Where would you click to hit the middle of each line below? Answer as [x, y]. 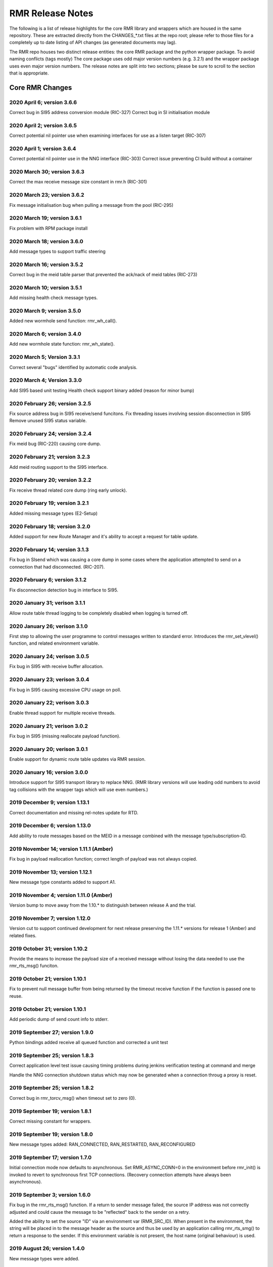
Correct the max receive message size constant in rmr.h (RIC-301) [78, 182]
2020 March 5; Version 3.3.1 [45, 357]
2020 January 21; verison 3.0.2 [49, 726]
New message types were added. [44, 1258]
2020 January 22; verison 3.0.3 [49, 703]
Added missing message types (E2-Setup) [54, 513]
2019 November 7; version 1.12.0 [50, 918]
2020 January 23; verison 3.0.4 [49, 680]
